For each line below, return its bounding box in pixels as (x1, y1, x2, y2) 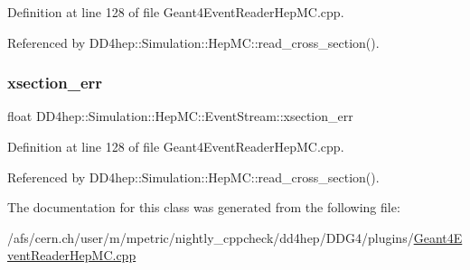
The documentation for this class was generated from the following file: (7, 198, 400, 217)
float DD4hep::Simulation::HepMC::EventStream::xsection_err (7, 107, 353, 126)
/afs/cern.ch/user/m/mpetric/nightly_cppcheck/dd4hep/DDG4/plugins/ (7, 228, 414, 247)
